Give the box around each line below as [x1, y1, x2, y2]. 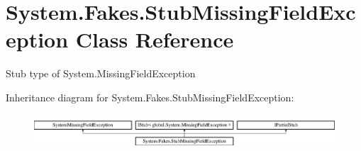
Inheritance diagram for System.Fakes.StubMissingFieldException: [6, 89, 294, 104]
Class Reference [75, 25, 234, 54]
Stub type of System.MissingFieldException [6, 66, 196, 81]
